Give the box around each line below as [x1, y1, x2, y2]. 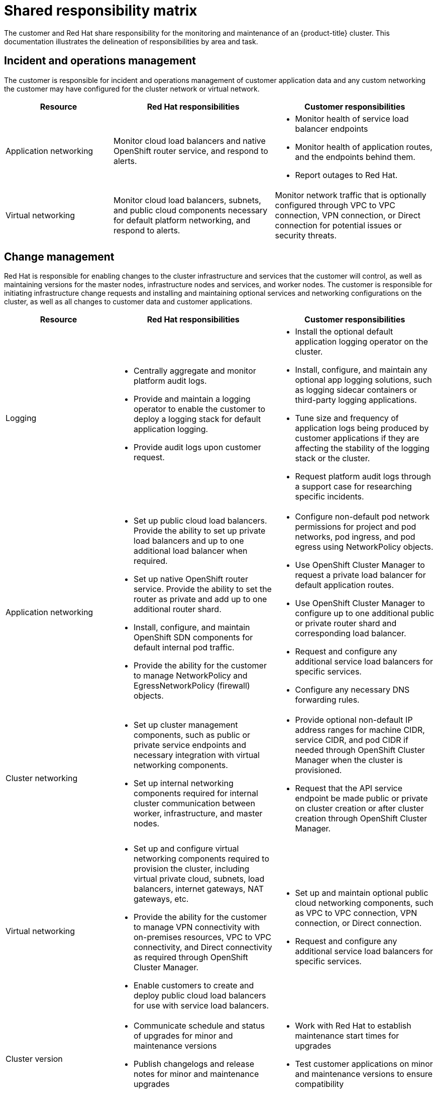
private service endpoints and [134, 740, 247, 750]
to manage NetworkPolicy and [134, 670, 248, 681]
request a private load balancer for [295, 570, 426, 580]
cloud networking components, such [295, 898, 433, 908]
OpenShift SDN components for [134, 632, 253, 643]
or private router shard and [295, 618, 397, 629]
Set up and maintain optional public [295, 888, 428, 898]
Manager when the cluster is [295, 755, 403, 766]
